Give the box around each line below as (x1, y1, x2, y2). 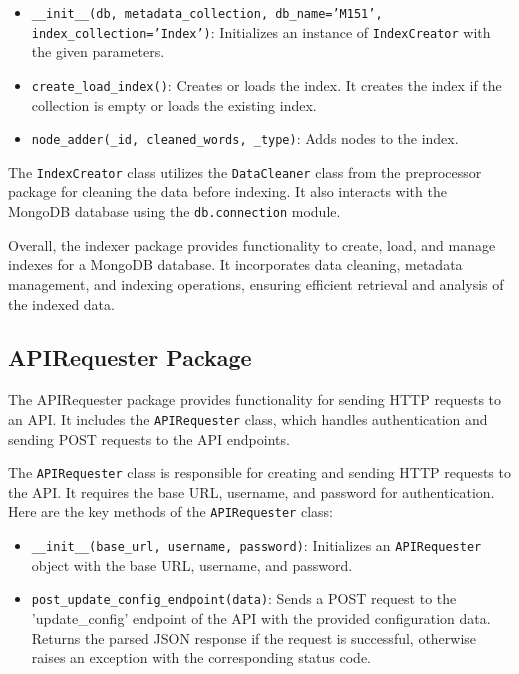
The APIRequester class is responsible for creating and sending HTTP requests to (8, 462, 511, 483)
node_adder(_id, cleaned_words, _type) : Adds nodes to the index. (31, 128, 459, 149)
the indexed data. (8, 293, 115, 314)
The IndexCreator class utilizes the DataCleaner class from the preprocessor (8, 161, 482, 182)
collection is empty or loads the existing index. (31, 94, 317, 115)
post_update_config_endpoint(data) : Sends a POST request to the (31, 588, 457, 609)
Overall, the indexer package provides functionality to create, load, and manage (8, 234, 496, 255)
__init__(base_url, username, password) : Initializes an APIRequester (31, 535, 482, 556)
